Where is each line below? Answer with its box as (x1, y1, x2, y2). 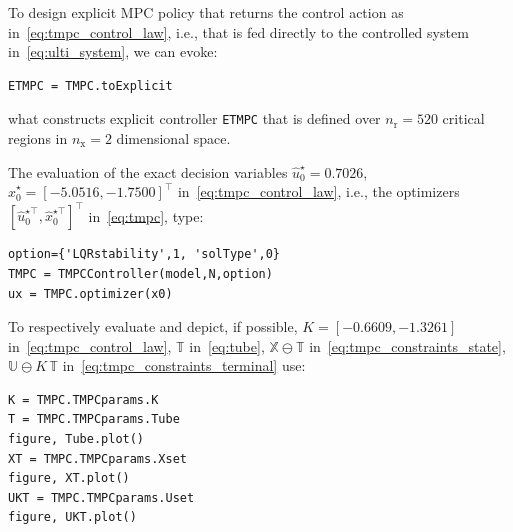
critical (442, 108, 485, 129)
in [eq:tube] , (189, 335, 265, 356)
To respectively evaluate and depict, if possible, (8, 316, 298, 337)
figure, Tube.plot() (8, 432, 145, 447)
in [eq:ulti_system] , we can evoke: (8, 41, 218, 62)
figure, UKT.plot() (8, 510, 137, 525)
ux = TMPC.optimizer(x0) (8, 286, 173, 301)
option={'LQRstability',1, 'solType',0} (8, 247, 281, 262)
